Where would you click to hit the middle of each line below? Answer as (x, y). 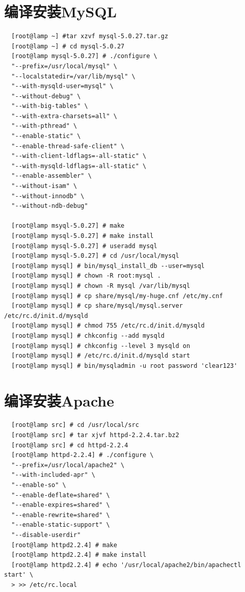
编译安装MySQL (61, 11)
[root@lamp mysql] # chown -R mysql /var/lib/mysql (101, 286)
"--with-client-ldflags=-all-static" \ (79, 156)
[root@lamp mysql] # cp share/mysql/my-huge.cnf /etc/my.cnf (117, 296)
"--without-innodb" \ (48, 196)
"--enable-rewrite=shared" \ (61, 515)
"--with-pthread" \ (44, 126)
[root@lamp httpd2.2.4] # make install (79, 555)
